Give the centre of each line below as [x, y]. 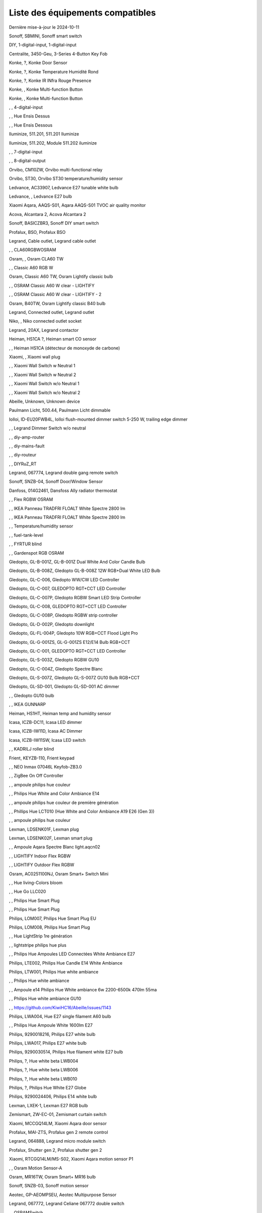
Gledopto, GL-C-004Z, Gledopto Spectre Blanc [56, 669]
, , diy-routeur [23, 455]
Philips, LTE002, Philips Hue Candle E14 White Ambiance [66, 963]
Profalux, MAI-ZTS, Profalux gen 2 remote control [59, 1132]
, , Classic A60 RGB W [31, 268]
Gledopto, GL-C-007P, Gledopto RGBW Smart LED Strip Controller [75, 597]
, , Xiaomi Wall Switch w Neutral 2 [42, 375]
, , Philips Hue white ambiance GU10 [45, 999]
